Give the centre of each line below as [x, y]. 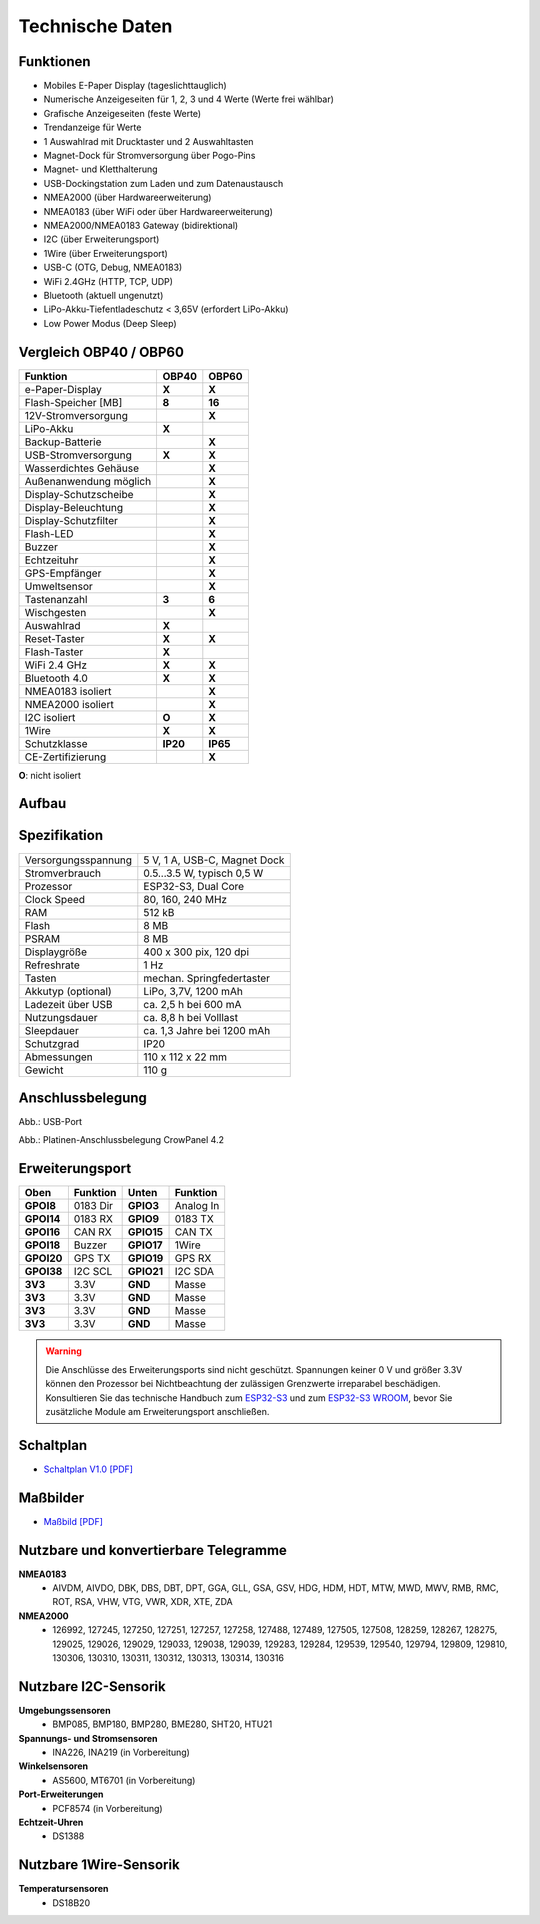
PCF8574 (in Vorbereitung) [108, 1808]
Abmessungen [59, 1057]
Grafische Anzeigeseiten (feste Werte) [122, 113]
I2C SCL [93, 1272]
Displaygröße [56, 952]
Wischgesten [55, 612]
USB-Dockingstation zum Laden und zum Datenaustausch [163, 183]
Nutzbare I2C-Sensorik [92, 1686]
